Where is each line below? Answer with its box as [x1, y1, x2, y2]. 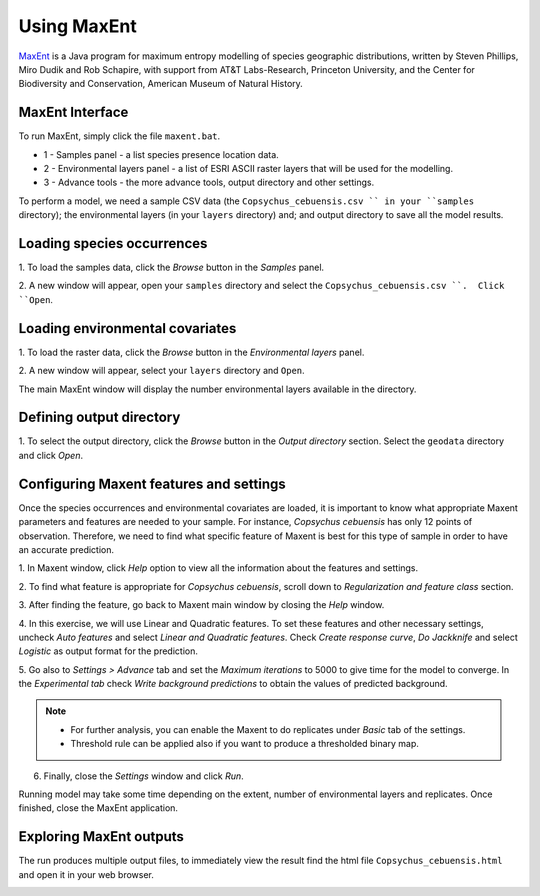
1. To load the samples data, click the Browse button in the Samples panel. [18, 261, 325, 274]
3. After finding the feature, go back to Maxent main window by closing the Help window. [18, 599, 385, 611]
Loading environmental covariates [18, 320, 237, 337]
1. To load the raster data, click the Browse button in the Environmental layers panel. [18, 346, 365, 358]
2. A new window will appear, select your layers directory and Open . [18, 365, 305, 377]
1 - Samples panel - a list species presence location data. [43, 148, 279, 160]
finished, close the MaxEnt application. [18, 802, 179, 814]
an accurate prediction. [18, 543, 115, 555]
